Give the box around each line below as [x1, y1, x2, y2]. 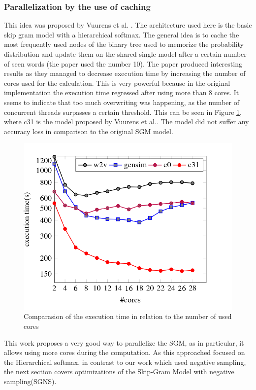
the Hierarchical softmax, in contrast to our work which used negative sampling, [4, 356, 246, 367]
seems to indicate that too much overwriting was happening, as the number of [4, 97, 239, 107]
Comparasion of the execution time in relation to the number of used [24, 311, 232, 321]
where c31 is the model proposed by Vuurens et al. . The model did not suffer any [4, 116, 249, 127]
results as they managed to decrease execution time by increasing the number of [4, 68, 246, 78]
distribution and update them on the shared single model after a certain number [4, 49, 247, 59]
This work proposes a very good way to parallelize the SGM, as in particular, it [4, 337, 244, 348]
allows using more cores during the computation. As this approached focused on [4, 347, 245, 357]
